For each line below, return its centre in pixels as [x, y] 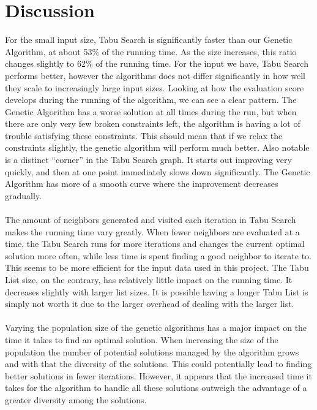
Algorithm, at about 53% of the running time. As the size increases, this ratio [151, 51]
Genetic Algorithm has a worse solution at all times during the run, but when [151, 111]
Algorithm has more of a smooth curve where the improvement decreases [142, 184]
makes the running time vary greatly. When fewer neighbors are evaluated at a [152, 231]
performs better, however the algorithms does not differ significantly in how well [155, 75]
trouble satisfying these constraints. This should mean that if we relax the [144, 135]
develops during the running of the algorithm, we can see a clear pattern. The [151, 100]
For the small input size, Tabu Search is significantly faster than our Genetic [149, 40]
